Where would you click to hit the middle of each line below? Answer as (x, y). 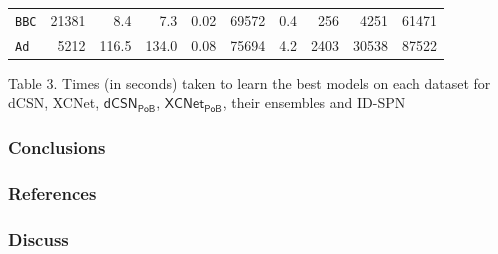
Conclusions (57, 146)
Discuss (38, 238)
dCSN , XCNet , (54, 102)
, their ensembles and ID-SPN (314, 102)
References (52, 192)
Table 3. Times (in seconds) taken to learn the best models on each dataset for (249, 82)
